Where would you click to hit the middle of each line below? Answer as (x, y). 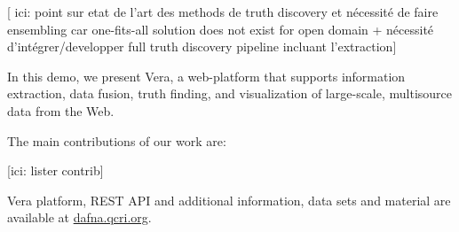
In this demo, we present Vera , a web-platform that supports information (206, 76)
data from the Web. (61, 110)
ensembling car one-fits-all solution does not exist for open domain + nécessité (221, 29)
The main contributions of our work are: (117, 140)
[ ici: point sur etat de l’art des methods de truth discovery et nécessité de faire (223, 12)
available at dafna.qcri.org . (79, 217)
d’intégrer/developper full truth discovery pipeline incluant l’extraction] (202, 46)
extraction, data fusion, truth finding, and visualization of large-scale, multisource (230, 93)
